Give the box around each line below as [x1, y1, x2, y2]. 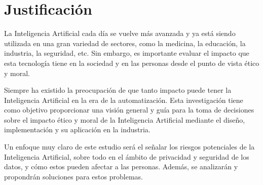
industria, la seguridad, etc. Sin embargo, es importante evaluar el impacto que [4, 48, 249, 58]
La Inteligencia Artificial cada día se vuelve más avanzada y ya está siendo [4, 28, 236, 39]
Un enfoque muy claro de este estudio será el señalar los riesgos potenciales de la [4, 141, 255, 152]
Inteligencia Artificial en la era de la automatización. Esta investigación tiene [4, 94, 243, 105]
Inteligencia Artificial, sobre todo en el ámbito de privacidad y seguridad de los [4, 151, 249, 162]
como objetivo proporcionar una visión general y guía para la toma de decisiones [4, 104, 254, 115]
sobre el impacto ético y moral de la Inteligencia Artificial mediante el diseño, [4, 114, 245, 125]
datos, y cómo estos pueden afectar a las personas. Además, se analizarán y [4, 161, 238, 172]
